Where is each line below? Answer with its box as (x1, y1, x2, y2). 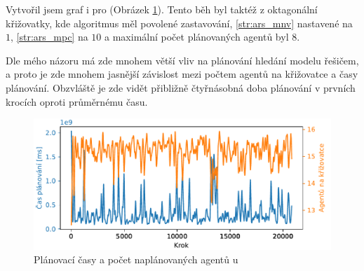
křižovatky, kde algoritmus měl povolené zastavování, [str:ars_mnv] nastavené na (6, 15, 353, 30)
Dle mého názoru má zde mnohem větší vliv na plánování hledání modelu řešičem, (6, 53, 359, 67)
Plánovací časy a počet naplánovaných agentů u (34, 252, 238, 267)
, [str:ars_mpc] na (11, 29, 88, 44)
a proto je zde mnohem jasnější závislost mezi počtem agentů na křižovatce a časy (6, 67, 358, 81)
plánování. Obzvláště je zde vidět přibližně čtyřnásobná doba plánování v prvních (6, 80, 356, 95)
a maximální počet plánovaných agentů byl (105, 29, 289, 44)
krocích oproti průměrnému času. (6, 94, 148, 109)
